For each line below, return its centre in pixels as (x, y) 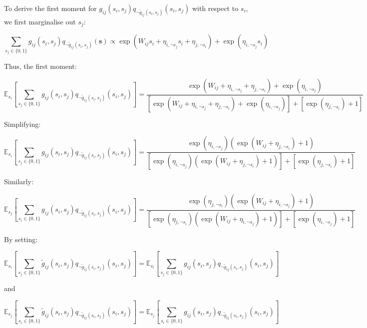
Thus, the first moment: (40, 66)
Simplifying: (22, 124)
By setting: (21, 239)
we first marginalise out (40, 21)
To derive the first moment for (50, 8)
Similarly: (19, 181)
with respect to (215, 8)
